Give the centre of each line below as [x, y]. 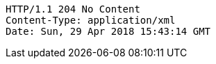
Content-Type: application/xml [91, 20]
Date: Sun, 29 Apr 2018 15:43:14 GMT [108, 31]
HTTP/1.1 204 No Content [73, 9]
